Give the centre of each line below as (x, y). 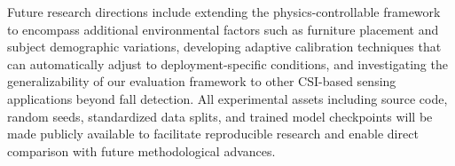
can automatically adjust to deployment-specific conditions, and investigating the (227, 63)
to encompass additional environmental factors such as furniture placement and (223, 29)
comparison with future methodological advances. (141, 150)
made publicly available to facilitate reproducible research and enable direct (213, 134)
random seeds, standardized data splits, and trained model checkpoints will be (220, 116)
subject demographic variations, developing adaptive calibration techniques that (224, 47)
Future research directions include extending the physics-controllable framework (224, 12)
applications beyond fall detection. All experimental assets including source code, (227, 98)
